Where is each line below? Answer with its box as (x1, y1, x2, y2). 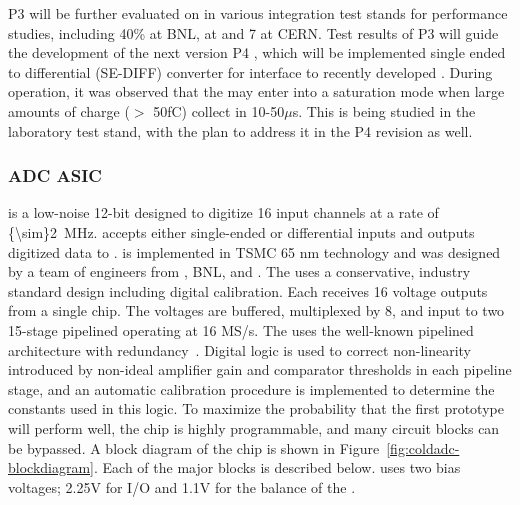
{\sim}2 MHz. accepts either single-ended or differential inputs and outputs (8, 221, 475, 242)
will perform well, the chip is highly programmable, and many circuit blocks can (8, 417, 500, 438)
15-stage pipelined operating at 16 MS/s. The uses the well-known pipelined (8, 319, 474, 340)
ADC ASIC (8, 163, 102, 188)
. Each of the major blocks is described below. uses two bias (94, 457, 461, 478)
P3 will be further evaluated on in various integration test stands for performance (8, 3, 508, 23)
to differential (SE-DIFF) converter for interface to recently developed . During (8, 61, 493, 82)
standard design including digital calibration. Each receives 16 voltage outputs (8, 280, 488, 301)
